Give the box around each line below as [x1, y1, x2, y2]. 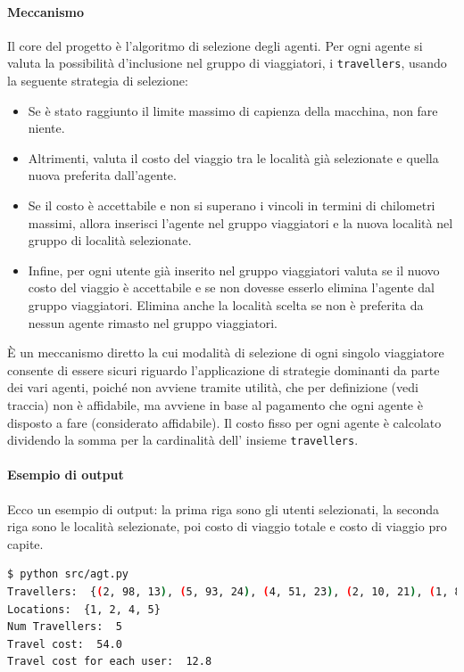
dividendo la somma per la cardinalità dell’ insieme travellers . [7, 430, 359, 449]
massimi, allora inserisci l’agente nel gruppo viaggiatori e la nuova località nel [28, 213, 453, 232]
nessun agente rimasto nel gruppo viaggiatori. [28, 313, 278, 332]
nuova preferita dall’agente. [28, 166, 177, 184]
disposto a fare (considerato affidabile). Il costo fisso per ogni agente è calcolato [7, 413, 442, 431]
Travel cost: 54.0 [7, 637, 122, 651]
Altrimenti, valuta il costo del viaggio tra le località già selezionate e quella [28, 148, 439, 167]
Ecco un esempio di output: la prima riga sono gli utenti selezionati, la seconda [7, 499, 439, 518]
